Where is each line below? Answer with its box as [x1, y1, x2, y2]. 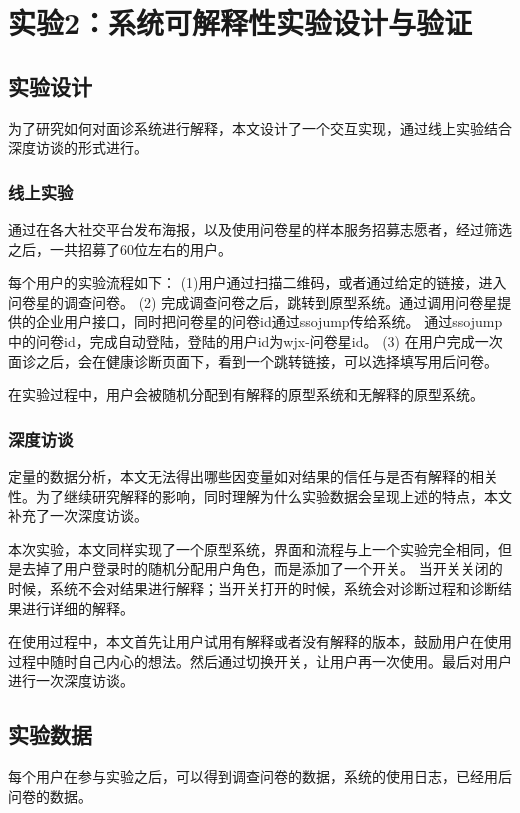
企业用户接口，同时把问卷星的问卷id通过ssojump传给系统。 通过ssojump [35, 311, 503, 332]
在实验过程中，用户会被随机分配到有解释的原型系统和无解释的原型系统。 [8, 384, 484, 405]
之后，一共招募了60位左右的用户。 [8, 238, 232, 259]
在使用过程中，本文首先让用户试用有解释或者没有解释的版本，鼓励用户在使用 [8, 631, 512, 652]
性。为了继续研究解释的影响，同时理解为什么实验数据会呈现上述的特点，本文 [8, 485, 512, 506]
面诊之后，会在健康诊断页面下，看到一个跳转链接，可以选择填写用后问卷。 [8, 350, 498, 371]
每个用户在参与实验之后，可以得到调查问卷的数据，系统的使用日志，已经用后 [8, 766, 512, 787]
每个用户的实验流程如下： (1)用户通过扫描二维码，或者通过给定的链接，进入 [8, 272, 507, 293]
